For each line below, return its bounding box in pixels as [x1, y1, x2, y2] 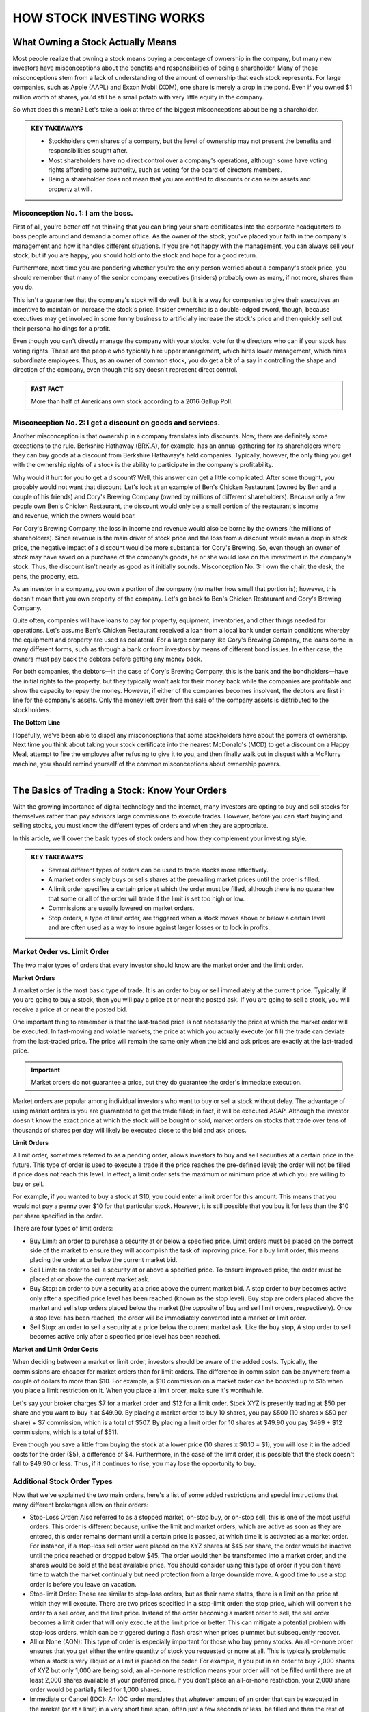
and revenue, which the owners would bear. [12, 512, 136, 520]
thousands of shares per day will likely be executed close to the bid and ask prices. [12, 1126, 247, 1134]
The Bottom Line [12, 718, 61, 727]
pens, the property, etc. [12, 572, 79, 580]
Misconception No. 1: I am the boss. [12, 208, 133, 218]
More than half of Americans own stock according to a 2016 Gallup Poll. [31, 397, 233, 405]
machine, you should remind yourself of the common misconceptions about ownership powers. [12, 759, 282, 768]
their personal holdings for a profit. [12, 324, 111, 332]
